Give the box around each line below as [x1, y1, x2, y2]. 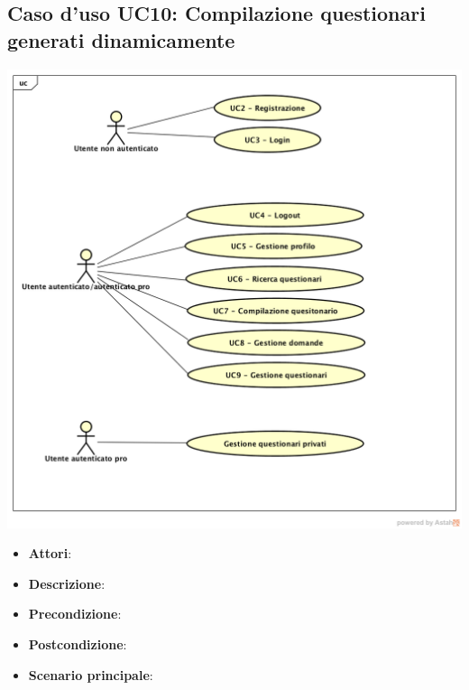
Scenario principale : [28, 665, 153, 684]
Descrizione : [28, 573, 106, 592]
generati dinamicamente [7, 25, 235, 53]
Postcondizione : [28, 634, 127, 653]
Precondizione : [28, 604, 122, 623]
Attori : [28, 544, 72, 563]
